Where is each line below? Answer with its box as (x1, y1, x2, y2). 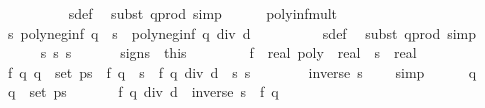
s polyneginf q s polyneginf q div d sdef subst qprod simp (7, 22, 477, 43)
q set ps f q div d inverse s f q (7, 81, 279, 102)
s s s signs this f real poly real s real (40, 42, 417, 63)
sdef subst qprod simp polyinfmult (68, 3, 337, 23)
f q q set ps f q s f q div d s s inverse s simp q (7, 61, 477, 82)
